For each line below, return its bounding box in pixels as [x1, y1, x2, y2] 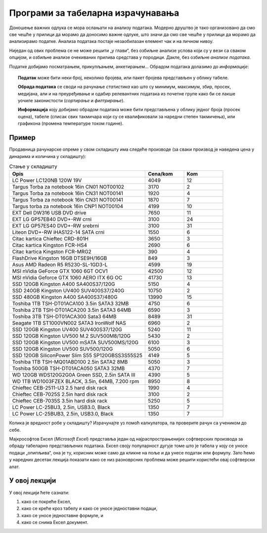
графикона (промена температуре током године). [18, 121, 124, 126]
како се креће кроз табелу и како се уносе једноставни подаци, [21, 505, 158, 511]
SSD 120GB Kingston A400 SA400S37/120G [12, 281, 115, 287]
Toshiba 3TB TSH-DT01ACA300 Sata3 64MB [12, 313, 117, 320]
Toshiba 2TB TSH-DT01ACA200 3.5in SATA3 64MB [12, 307, 132, 314]
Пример [9, 133, 36, 142]
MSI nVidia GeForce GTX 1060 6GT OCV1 [12, 268, 108, 275]
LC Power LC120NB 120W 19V [12, 177, 82, 184]
